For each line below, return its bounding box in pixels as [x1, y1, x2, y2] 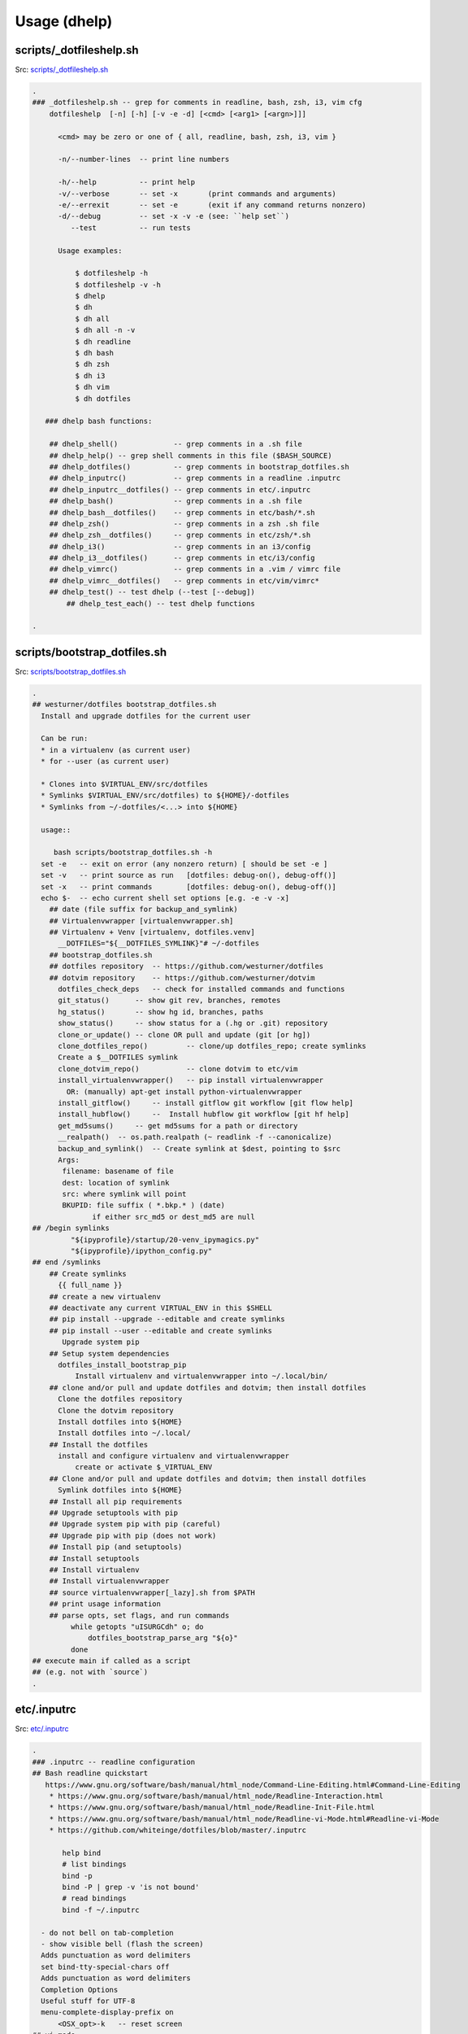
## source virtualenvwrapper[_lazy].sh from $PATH [49, 1587, 255, 1597]
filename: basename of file [62, 1167, 174, 1176]
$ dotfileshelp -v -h [74, 280, 162, 289]
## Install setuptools [49, 1554, 140, 1563]
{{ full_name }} [58, 1281, 123, 1290]
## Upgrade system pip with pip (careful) [49, 1520, 221, 1529]
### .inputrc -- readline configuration [32, 1757, 195, 1766]
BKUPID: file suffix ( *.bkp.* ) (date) [62, 1201, 225, 1210]
